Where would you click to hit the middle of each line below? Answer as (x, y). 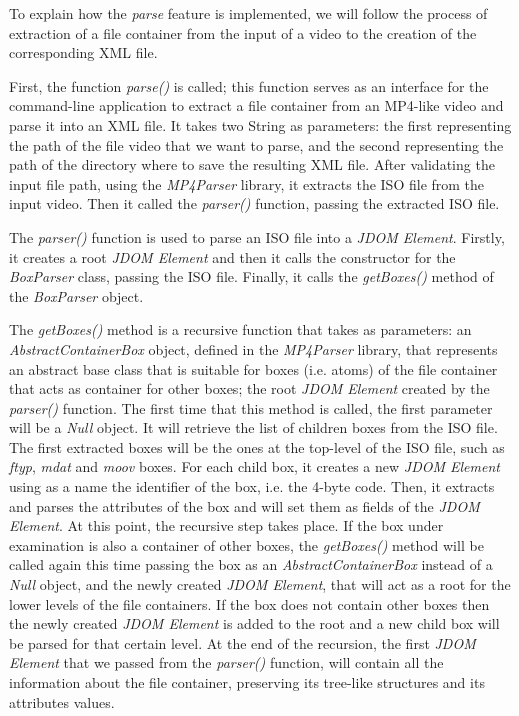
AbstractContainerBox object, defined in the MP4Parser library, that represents (253, 348)
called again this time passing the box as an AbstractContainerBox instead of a (251, 564)
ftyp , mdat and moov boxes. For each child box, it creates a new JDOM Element (254, 466)
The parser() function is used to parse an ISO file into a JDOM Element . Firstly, (257, 236)
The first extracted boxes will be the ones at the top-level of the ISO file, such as (257, 446)
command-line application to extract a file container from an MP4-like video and (256, 105)
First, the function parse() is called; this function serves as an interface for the (249, 85)
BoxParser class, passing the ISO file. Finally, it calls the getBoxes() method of (251, 276)
